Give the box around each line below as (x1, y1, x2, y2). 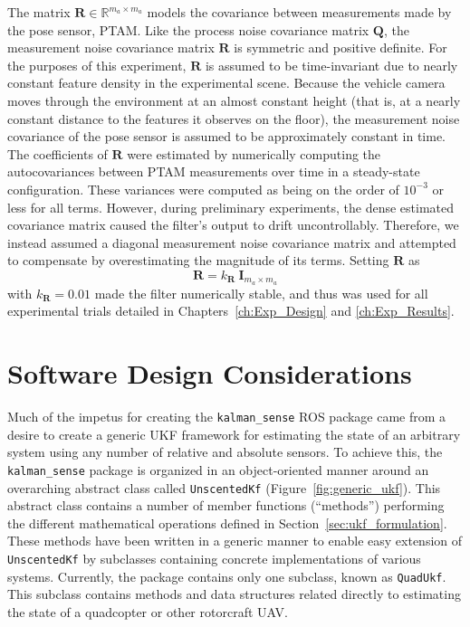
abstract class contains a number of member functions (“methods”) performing (7, 496, 445, 515)
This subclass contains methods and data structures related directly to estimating (7, 584, 461, 603)
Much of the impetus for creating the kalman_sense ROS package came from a (7, 407, 446, 426)
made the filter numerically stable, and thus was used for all (94, 283, 428, 302)
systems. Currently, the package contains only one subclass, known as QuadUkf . (7, 566, 446, 585)
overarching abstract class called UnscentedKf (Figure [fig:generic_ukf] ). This (7, 478, 441, 497)
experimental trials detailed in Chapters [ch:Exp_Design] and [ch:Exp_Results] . (7, 301, 455, 320)
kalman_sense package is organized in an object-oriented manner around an (7, 460, 429, 479)
